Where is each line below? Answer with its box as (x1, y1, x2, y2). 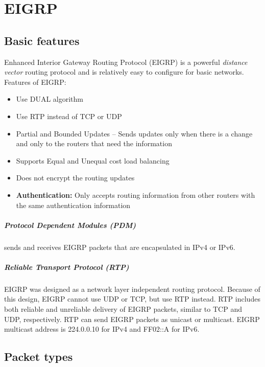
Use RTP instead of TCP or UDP (16, 110, 122, 121)
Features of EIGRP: (4, 76, 66, 87)
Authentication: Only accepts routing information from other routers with (16, 189, 255, 200)
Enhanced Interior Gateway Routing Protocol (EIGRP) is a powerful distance (4, 56, 248, 67)
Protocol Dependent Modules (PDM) (4, 219, 136, 230)
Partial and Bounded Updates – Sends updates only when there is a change (16, 128, 253, 139)
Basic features (4, 32, 80, 48)
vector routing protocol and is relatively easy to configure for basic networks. (4, 66, 244, 77)
